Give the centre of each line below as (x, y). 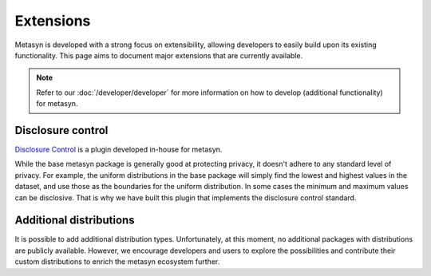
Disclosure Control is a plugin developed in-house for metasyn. (119, 150)
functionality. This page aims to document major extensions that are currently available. (159, 55)
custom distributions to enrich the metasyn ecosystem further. (117, 262)
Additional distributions (75, 221)
